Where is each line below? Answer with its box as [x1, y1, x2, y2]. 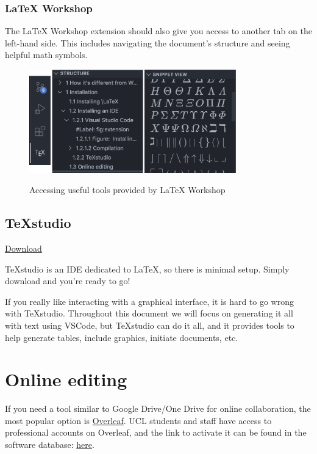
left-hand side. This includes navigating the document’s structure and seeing [5, 36, 290, 49]
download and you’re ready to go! [5, 274, 130, 287]
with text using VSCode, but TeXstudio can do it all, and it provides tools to [5, 318, 294, 331]
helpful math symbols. [5, 48, 88, 61]
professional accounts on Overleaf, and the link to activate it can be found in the [5, 426, 307, 439]
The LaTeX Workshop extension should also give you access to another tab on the [5, 24, 312, 37]
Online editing [5, 367, 127, 392]
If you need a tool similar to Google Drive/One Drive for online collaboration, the [5, 402, 311, 415]
